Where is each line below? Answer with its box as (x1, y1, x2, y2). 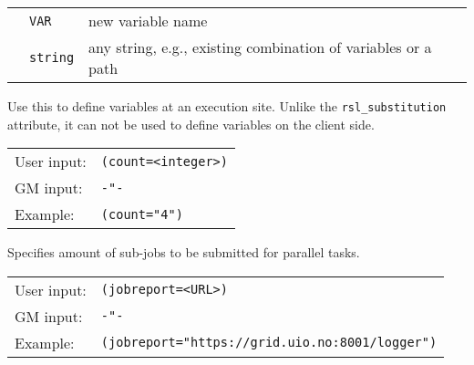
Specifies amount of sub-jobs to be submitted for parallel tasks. (7, 243, 360, 262)
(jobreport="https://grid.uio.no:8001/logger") (100, 335, 438, 350)
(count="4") (100, 206, 183, 222)
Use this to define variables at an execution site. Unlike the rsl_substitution (7, 97, 447, 115)
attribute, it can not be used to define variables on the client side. (7, 114, 375, 133)
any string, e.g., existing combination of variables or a (88, 36, 432, 57)
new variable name (88, 10, 208, 31)
